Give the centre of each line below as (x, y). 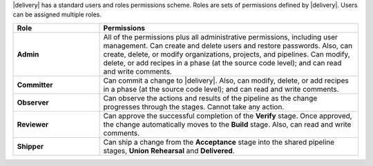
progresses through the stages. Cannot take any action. (194, 107)
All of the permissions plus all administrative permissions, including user (221, 37)
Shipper (30, 146)
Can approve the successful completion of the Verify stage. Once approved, (228, 116)
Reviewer (32, 124)
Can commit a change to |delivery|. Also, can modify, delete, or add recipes (226, 81)
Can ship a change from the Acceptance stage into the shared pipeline (219, 142)
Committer (35, 85)
